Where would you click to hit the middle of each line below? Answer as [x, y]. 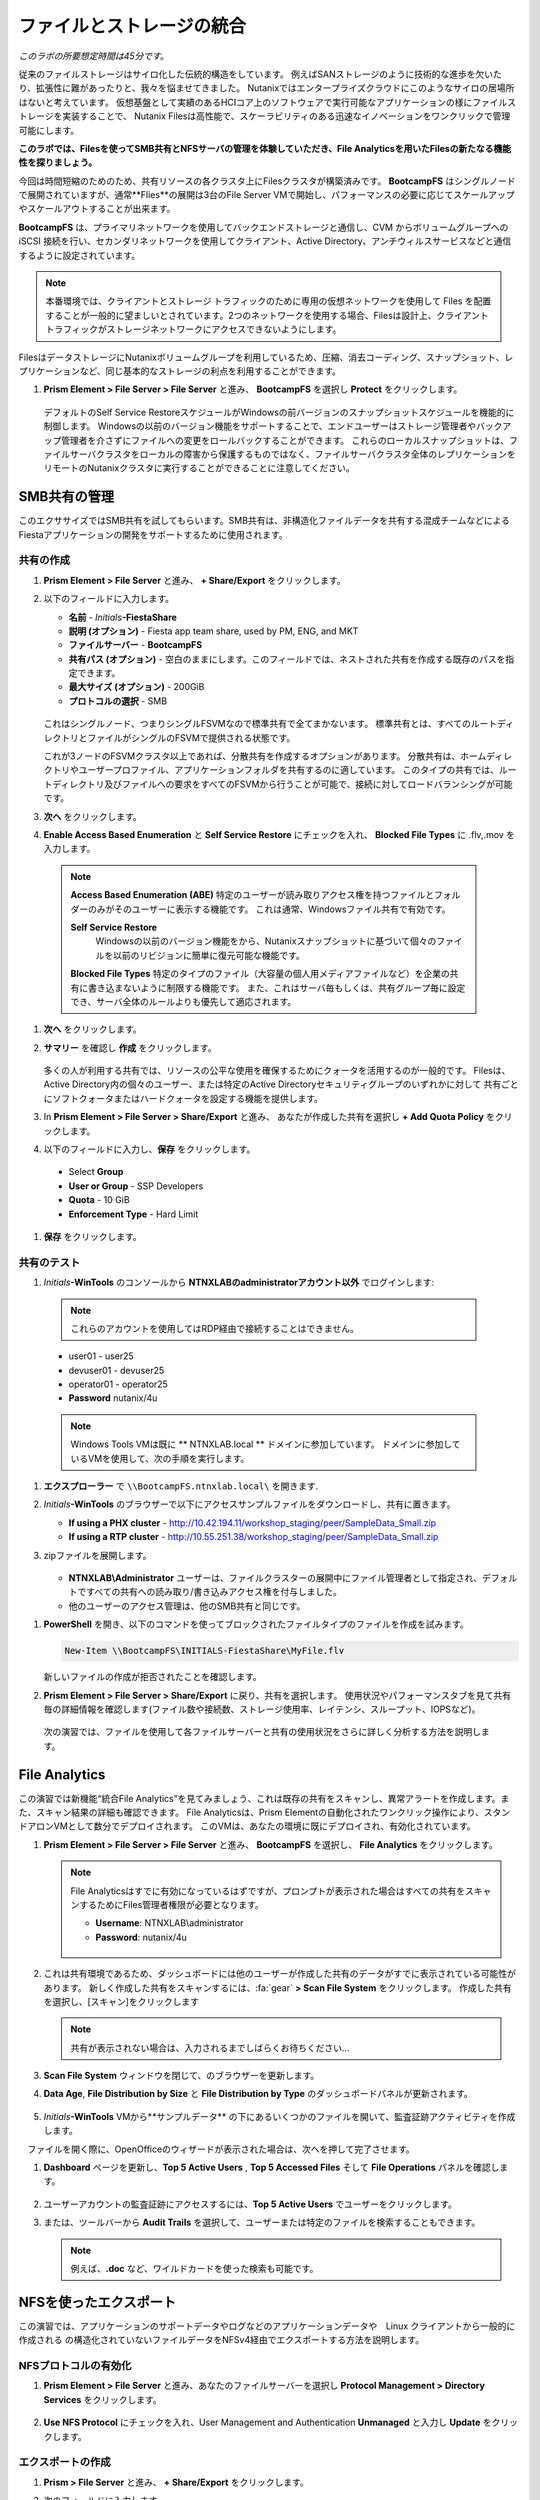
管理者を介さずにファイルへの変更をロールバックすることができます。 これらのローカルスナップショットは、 [285, 440]
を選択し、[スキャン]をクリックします [121, 2001]
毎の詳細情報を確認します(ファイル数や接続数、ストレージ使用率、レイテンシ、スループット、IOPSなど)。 [262, 1709]
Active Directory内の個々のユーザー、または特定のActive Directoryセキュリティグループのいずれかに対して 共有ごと [281, 1084]
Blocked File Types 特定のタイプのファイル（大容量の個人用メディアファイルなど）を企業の [260, 974]
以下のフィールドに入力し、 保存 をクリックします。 [149, 1149]
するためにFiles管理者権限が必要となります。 [171, 1904]
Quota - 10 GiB [99, 1200]
